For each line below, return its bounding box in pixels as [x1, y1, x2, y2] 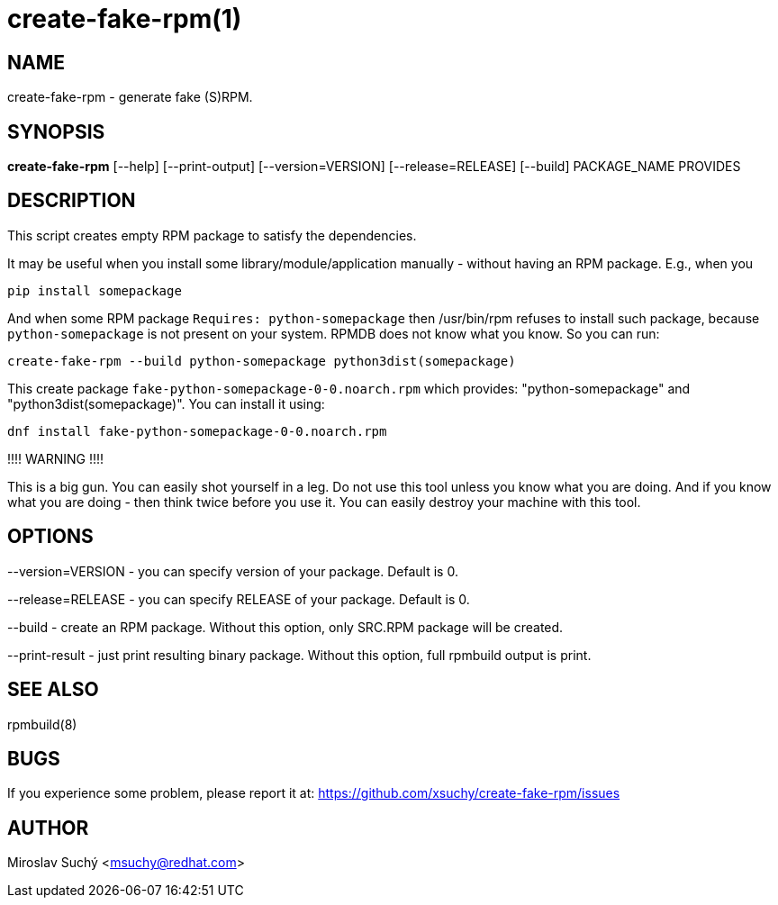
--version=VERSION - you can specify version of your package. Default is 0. [7, 563, 458, 579]
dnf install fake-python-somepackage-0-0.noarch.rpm [7, 423, 387, 439]
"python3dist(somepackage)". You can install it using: [7, 395, 325, 412]
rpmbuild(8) [7, 716, 77, 732]
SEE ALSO [7, 678, 99, 701]
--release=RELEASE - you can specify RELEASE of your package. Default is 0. [7, 591, 470, 607]
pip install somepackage [7, 283, 182, 298]
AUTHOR [7, 816, 89, 839]
